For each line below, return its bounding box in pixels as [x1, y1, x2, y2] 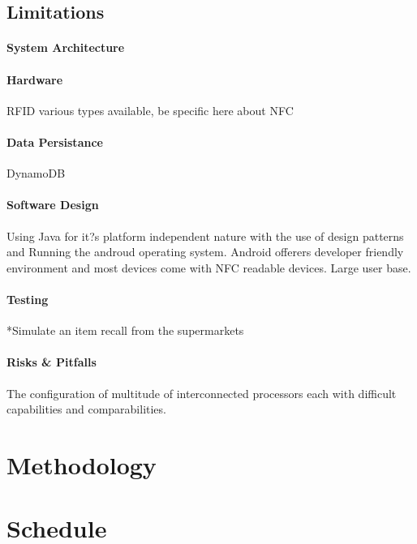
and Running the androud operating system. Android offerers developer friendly [6, 243, 404, 260]
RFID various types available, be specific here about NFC [6, 101, 294, 118]
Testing [6, 290, 49, 307]
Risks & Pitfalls [6, 353, 97, 371]
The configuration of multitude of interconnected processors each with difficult [6, 384, 397, 401]
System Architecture [6, 39, 125, 56]
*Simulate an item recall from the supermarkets [6, 322, 244, 339]
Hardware [6, 71, 63, 88]
